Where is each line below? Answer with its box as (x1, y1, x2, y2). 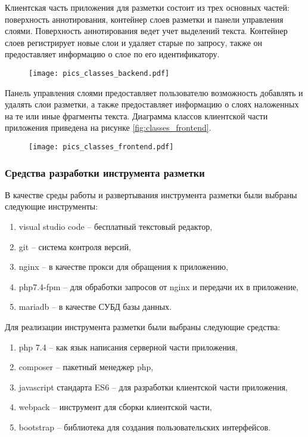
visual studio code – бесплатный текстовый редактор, (18, 220, 213, 233)
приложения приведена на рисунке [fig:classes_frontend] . (5, 121, 211, 134)
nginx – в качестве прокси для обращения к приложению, (18, 260, 228, 273)
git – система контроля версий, (18, 240, 131, 253)
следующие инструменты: (5, 200, 98, 213)
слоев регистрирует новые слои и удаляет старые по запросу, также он (5, 36, 263, 48)
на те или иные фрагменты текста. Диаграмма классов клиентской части (5, 109, 268, 122)
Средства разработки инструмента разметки (5, 165, 205, 180)
